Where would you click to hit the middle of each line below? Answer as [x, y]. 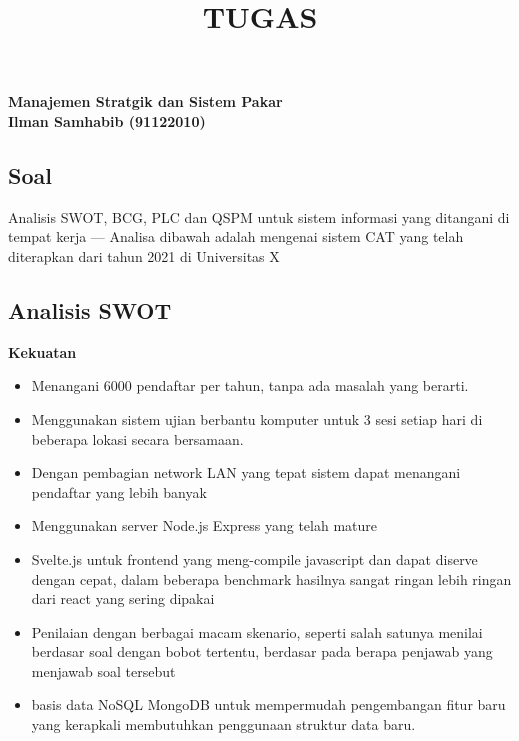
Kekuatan [42, 351]
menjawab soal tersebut [103, 670]
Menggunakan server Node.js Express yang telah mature [204, 525]
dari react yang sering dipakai [123, 598]
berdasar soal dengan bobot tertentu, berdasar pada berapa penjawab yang [262, 651]
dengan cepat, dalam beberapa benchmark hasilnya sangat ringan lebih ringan [271, 578]
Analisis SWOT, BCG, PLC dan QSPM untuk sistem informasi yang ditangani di [259, 216]
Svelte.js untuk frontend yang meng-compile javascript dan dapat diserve [254, 558]
